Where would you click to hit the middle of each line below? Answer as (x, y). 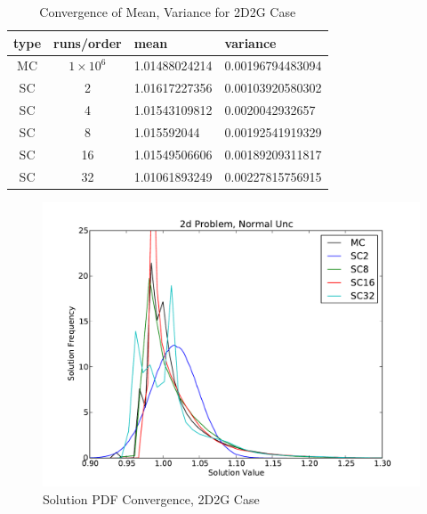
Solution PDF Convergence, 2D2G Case (151, 498)
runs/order (88, 42)
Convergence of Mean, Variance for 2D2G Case (168, 12)
